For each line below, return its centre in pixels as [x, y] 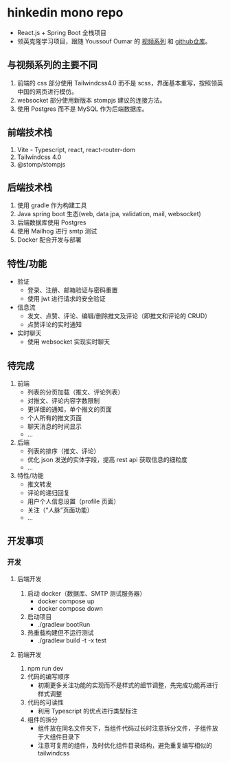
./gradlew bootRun [64, 624]
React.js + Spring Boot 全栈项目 [61, 32]
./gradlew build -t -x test [72, 640]
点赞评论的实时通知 [55, 324]
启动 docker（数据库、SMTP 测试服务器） [87, 593]
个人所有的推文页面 [55, 418]
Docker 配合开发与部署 [49, 240]
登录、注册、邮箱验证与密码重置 [72, 290]
